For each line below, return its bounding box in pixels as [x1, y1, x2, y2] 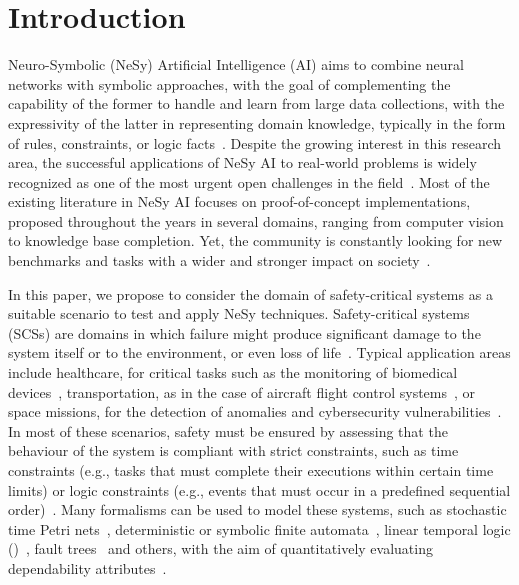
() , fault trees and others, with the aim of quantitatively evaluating [8, 538, 433, 559]
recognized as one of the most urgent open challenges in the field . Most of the [8, 171, 490, 192]
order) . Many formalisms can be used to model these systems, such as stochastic [8, 499, 507, 520]
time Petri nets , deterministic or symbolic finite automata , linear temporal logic [8, 518, 511, 539]
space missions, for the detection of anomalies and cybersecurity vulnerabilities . [8, 401, 502, 422]
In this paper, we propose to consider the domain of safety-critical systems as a [8, 283, 493, 304]
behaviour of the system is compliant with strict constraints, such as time [8, 440, 459, 461]
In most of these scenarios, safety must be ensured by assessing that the [8, 420, 448, 441]
